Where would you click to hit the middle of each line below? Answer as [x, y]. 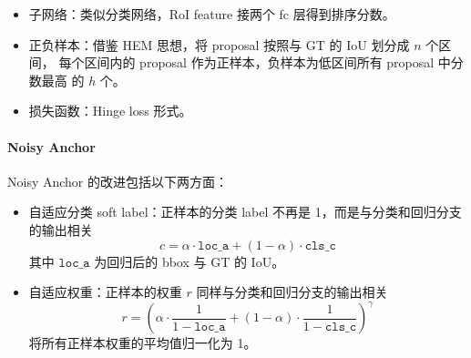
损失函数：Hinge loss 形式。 [110, 111]
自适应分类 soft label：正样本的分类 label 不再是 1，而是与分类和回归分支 [245, 212]
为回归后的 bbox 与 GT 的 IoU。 [189, 261]
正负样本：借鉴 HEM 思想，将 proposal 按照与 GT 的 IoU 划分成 [219, 44]
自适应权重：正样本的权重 [105, 292]
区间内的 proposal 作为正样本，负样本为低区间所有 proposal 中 [267, 62]
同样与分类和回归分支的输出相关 [292, 292]
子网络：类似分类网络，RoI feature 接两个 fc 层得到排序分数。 [212, 14]
